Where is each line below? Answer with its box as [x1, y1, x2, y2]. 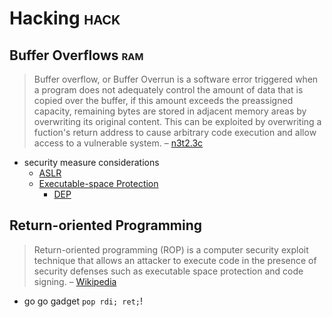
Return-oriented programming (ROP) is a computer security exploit [33, 243, 309, 256]
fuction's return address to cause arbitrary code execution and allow [33, 127, 317, 138]
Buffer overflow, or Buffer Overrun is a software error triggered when [33, 73, 319, 85]
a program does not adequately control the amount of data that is [33, 84, 304, 96]
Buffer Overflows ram [9, 47, 144, 64]
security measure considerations [23, 157, 160, 168]
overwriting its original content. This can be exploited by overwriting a [33, 116, 322, 127]
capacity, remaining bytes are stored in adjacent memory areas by [33, 105, 307, 117]
